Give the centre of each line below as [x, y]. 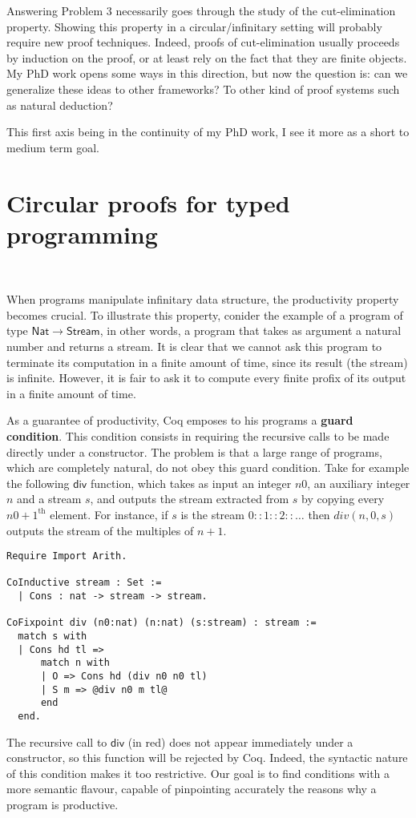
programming [82, 234]
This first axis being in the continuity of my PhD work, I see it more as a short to [208, 132]
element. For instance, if [109, 514]
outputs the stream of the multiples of [100, 530]
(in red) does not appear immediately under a [240, 741]
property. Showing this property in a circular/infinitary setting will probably [194, 26]
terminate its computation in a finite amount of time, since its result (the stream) [207, 362]
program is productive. [63, 805]
